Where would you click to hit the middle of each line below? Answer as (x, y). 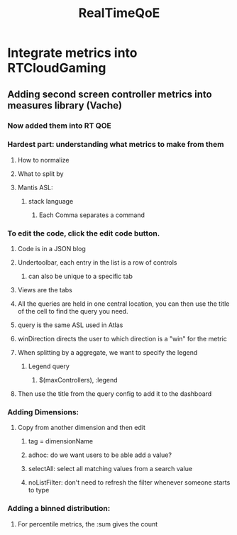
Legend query (49, 366)
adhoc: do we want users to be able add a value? (100, 455)
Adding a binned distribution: (59, 509)
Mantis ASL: (35, 187)
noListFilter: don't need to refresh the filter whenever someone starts (129, 482)
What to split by (40, 173)
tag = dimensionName (61, 441)
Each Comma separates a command (92, 215)
